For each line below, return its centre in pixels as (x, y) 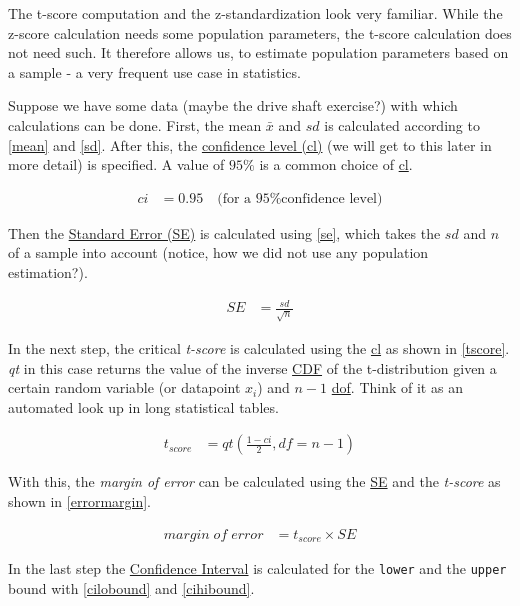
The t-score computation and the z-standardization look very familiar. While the (255, 13)
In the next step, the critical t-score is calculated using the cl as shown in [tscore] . (259, 348)
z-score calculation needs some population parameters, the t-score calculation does (260, 32)
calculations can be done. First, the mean (135, 124)
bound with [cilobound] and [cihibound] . (131, 587)
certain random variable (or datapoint (124, 387)
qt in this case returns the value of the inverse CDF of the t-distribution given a (252, 367)
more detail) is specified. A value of (116, 164)
